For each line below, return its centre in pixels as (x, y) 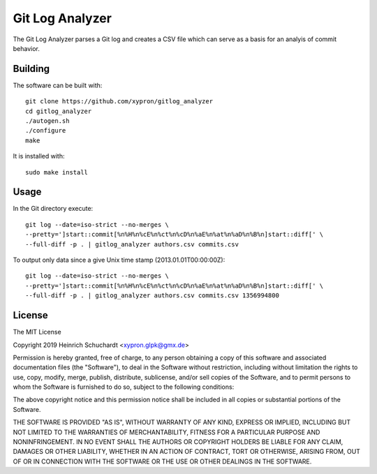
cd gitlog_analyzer (59, 111)
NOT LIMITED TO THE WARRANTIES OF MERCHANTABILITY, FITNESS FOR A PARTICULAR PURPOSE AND (167, 432)
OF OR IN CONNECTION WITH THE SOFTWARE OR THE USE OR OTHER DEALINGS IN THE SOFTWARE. (162, 461)
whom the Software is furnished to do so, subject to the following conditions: (124, 387)
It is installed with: (39, 156)
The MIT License (37, 332)
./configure (46, 131)
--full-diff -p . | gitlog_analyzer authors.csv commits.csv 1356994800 (152, 296)
